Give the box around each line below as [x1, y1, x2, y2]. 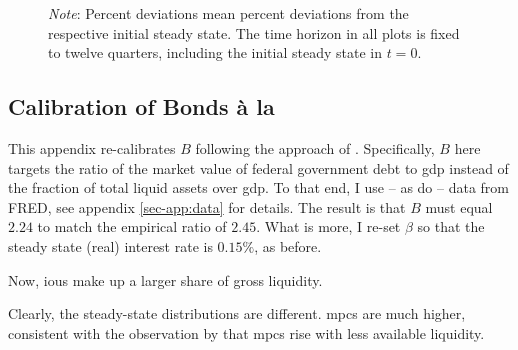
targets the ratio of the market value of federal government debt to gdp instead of [8, 157, 509, 178]
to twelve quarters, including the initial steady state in [48, 42, 382, 63]
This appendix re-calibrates [8, 137, 176, 158]
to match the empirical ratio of [37, 216, 227, 237]
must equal [425, 196, 493, 217]
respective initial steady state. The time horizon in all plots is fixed [48, 22, 460, 43]
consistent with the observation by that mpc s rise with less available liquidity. [8, 322, 485, 343]
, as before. [254, 235, 322, 256]
